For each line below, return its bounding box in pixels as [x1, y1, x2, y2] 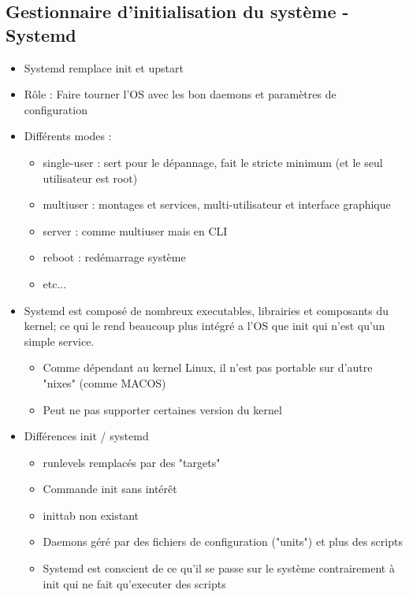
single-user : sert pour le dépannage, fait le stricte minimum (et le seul [43, 154, 383, 170]
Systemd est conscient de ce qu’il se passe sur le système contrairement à [43, 560, 395, 577]
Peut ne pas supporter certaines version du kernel [43, 401, 282, 417]
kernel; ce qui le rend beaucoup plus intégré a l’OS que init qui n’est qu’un [24, 317, 385, 334]
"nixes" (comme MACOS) [43, 374, 166, 391]
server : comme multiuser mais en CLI [43, 222, 228, 239]
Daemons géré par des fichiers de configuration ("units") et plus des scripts [43, 533, 403, 550]
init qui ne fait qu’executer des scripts [43, 575, 226, 591]
